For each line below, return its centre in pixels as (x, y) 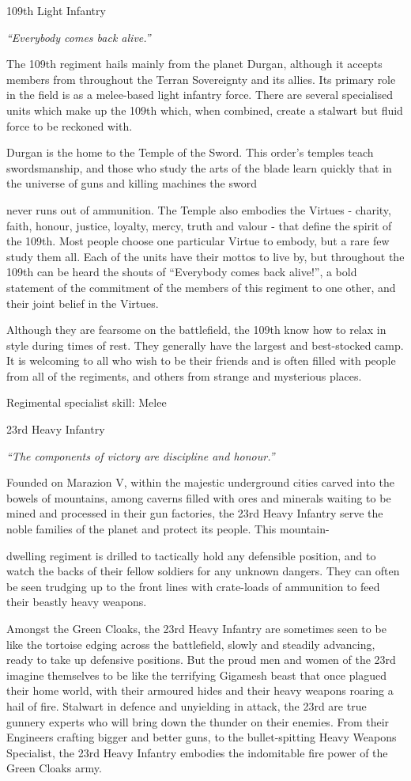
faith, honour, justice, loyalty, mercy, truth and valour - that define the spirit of (199, 225)
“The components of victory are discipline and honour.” (141, 455)
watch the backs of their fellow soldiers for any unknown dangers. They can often (203, 571)
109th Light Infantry (56, 10)
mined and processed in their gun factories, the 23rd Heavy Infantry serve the (195, 513)
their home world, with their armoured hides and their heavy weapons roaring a (200, 690)
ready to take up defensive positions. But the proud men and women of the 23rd (201, 660)
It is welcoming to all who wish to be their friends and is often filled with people (201, 360)
